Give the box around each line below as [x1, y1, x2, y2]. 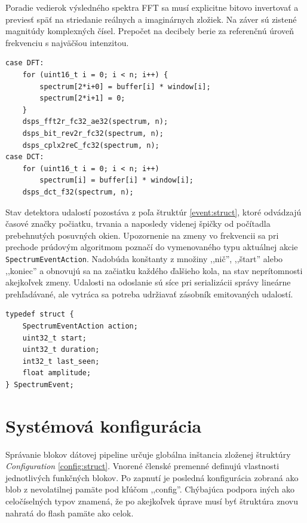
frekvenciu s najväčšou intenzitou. [5, 36, 129, 48]
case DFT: [5, 59, 44, 68]
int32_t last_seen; [22, 357, 100, 366]
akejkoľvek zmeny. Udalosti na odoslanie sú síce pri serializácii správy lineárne [5, 276, 291, 288]
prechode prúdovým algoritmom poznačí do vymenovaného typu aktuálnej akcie [5, 241, 298, 253]
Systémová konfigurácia [5, 413, 202, 437]
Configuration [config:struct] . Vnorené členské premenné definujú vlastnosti [5, 460, 280, 472]
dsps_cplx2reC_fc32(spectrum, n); [22, 141, 159, 150]
